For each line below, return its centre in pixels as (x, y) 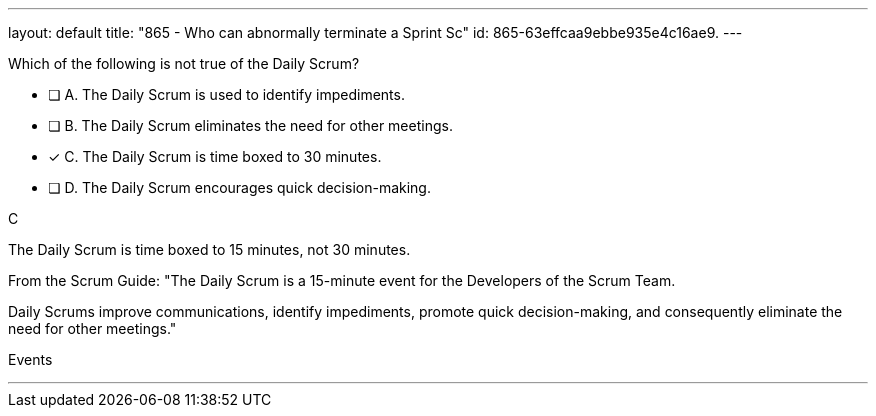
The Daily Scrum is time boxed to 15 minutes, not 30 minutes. (209, 249)
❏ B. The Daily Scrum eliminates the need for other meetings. (250, 125)
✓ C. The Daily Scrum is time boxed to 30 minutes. (215, 156)
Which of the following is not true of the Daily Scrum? (184, 63)
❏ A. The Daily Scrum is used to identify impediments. (226, 94)
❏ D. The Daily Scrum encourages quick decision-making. (239, 187)
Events (30, 359)
